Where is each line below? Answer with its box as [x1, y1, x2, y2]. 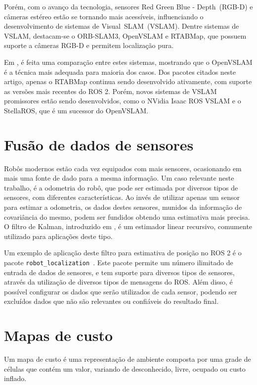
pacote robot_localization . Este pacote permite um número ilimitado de [4, 257, 233, 267]
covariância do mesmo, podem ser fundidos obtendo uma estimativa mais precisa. [4, 211, 250, 222]
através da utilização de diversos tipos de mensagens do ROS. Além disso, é [4, 277, 233, 287]
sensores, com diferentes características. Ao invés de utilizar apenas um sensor [4, 192, 240, 202]
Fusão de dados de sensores [4, 134, 194, 154]
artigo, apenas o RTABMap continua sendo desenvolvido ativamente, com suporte [4, 76, 252, 87]
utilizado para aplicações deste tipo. [4, 231, 113, 241]
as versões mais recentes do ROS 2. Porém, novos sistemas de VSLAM [4, 86, 217, 96]
